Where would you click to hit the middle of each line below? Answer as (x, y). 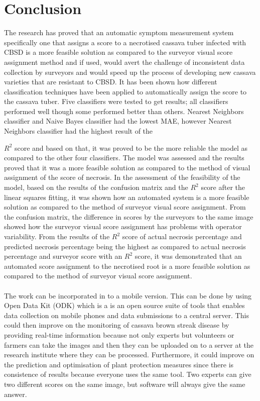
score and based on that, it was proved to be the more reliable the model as (131, 147)
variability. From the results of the (57, 236)
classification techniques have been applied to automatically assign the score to (125, 91)
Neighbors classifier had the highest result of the (79, 131)
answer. (16, 394)
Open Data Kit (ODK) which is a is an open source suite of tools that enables (124, 305)
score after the (223, 187)
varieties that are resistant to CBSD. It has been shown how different (111, 82)
